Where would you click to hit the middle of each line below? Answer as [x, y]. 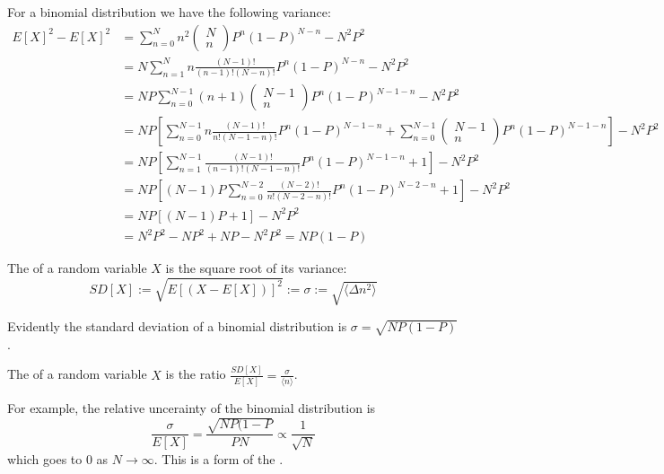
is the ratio [196, 374]
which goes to [45, 458]
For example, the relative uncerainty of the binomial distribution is [192, 408]
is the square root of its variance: [256, 268]
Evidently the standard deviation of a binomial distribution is [177, 326]
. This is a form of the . [218, 458]
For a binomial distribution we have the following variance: [169, 12]
